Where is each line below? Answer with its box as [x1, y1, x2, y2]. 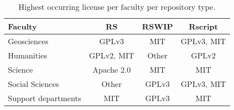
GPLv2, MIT [89, 50, 134, 61]
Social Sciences [8, 78, 59, 89]
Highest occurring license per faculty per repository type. [18, 1, 216, 12]
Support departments [8, 92, 81, 104]
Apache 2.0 [92, 64, 131, 75]
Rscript [189, 21, 218, 32]
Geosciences [8, 35, 49, 47]
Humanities [8, 50, 47, 61]
